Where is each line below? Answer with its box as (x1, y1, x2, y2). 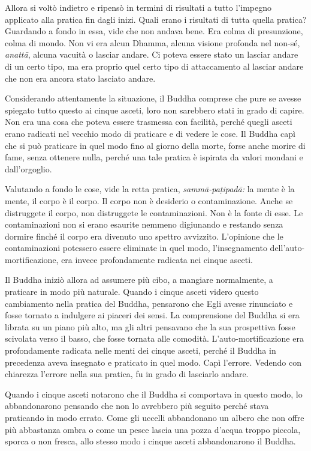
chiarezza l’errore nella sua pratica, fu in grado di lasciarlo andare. (5, 368, 249, 380)
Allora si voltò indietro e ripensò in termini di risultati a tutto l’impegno (5, 1, 271, 13)
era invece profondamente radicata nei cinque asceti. (61, 253, 253, 265)
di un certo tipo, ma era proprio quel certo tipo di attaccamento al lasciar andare (5, 59, 304, 72)
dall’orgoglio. (5, 162, 52, 175)
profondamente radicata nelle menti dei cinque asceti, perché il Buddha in (5, 344, 276, 357)
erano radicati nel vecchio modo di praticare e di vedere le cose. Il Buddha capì (5, 127, 295, 139)
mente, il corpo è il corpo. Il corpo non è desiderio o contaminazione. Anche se (5, 194, 293, 207)
